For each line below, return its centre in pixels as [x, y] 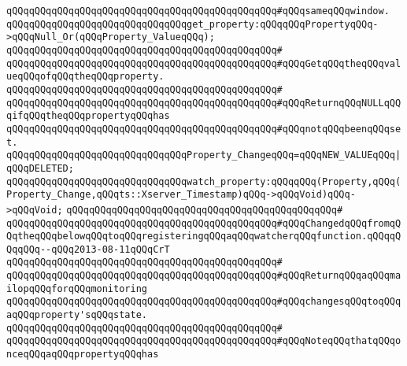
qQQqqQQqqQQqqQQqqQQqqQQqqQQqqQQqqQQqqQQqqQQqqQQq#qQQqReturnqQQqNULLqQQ [204, 103]
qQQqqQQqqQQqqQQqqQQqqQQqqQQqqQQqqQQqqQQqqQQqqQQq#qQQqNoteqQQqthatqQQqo [204, 341]
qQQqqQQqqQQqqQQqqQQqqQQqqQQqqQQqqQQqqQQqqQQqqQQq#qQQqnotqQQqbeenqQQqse [204, 129]
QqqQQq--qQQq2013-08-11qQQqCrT [88, 249]
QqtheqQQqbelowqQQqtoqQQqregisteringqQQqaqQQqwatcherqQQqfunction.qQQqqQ [204, 237]
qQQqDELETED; [40, 168]
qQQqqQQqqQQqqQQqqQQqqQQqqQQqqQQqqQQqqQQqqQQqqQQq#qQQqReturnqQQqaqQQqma [204, 276]
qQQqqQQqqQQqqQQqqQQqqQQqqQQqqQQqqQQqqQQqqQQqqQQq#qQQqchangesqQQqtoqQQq [204, 302]
